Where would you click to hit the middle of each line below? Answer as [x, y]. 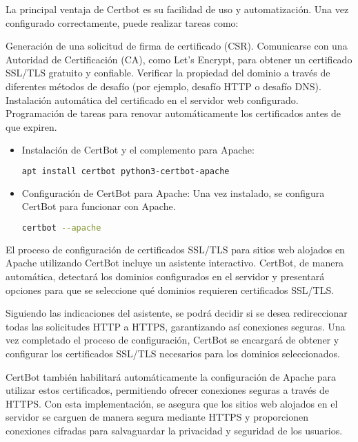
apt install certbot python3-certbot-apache [126, 171]
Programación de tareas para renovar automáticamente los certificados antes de [173, 113]
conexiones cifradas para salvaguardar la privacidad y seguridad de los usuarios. [174, 430]
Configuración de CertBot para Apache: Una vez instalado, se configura [173, 192]
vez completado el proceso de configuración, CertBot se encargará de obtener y [172, 340]
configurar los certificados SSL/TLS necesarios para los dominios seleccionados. [173, 354]
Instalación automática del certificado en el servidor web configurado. [152, 99]
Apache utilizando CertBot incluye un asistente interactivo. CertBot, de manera [175, 263]
